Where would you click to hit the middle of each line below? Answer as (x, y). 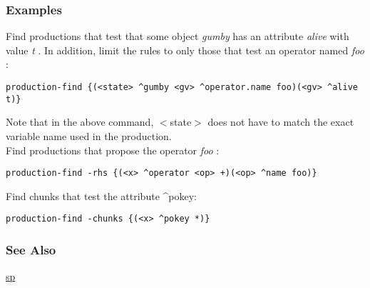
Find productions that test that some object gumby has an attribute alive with (178, 36)
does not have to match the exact (281, 122)
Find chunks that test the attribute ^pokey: (101, 195)
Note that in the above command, (80, 122)
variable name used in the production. (89, 135)
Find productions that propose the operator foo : (113, 150)
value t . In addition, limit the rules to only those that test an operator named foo (185, 50)
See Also (31, 249)
